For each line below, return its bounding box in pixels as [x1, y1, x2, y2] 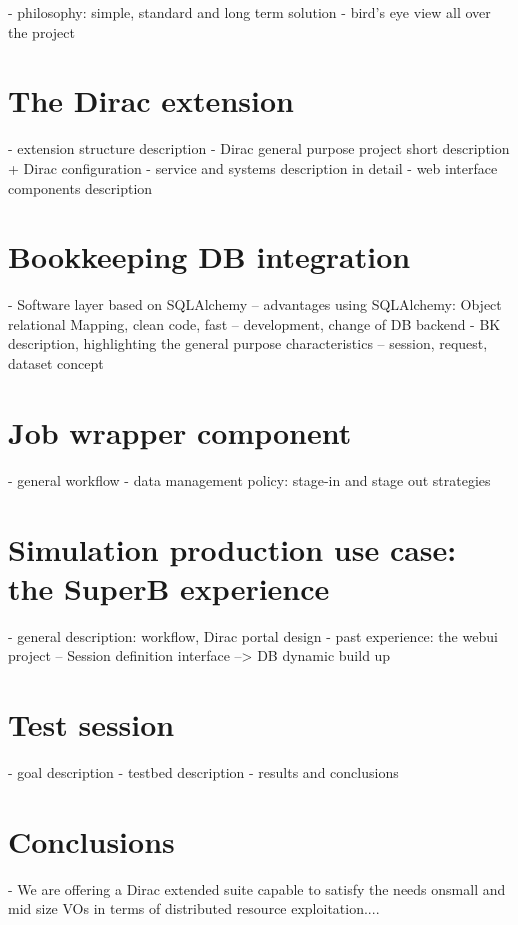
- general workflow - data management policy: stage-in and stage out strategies [8, 469, 491, 490]
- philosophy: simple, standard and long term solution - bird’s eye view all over [8, 2, 491, 22]
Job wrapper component [8, 411, 352, 452]
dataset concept [8, 353, 104, 373]
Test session [8, 704, 175, 744]
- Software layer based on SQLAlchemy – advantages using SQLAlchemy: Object [8, 294, 502, 315]
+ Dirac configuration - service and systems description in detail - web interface [8, 157, 498, 178]
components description [8, 177, 153, 198]
